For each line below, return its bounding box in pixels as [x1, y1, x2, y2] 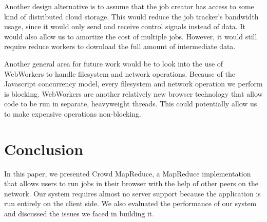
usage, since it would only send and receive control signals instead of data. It [4, 21, 245, 32]
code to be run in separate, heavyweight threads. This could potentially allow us [4, 98, 257, 109]
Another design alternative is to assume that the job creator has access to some [4, 1, 254, 11]
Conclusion [4, 138, 84, 159]
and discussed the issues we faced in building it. [4, 208, 155, 219]
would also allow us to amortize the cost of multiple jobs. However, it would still [4, 31, 257, 41]
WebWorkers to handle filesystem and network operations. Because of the [4, 68, 235, 79]
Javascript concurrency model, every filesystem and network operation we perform [4, 78, 263, 89]
